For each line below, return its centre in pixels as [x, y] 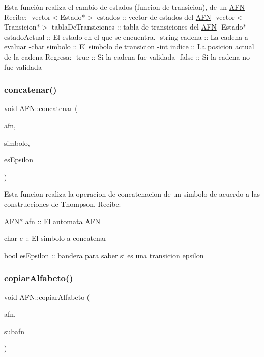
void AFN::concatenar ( [41, 108]
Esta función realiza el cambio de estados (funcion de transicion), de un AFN [124, 7]
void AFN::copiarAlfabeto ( [47, 297]
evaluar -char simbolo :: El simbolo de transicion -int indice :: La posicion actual [129, 47]
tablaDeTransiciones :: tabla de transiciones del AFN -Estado [147, 27]
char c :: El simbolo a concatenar [55, 238]
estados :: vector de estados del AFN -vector [166, 17]
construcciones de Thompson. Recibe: [63, 203]
